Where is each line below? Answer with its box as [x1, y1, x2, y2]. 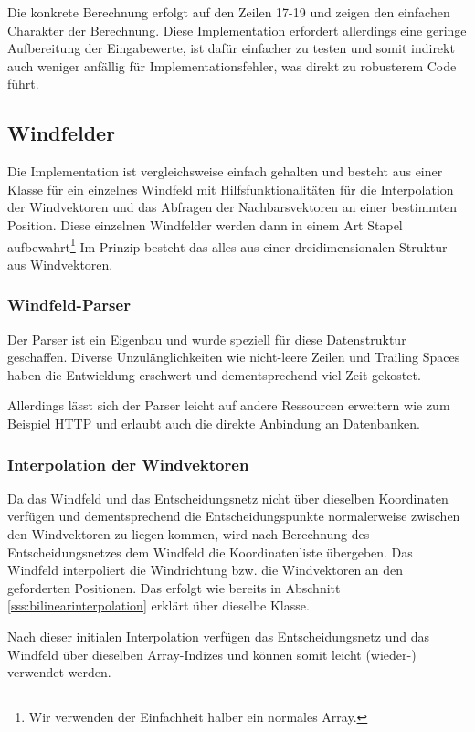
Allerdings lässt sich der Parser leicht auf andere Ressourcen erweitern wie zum [7, 396, 450, 415]
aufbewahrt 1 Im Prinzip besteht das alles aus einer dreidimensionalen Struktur [7, 234, 448, 256]
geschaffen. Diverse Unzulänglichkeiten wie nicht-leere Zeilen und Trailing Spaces [7, 347, 460, 366]
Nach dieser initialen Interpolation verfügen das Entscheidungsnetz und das [7, 626, 429, 645]
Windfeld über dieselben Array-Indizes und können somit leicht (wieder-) [7, 644, 417, 663]
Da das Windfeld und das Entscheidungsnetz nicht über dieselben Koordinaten [7, 488, 449, 507]
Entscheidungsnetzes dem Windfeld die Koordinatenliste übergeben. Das [7, 542, 413, 561]
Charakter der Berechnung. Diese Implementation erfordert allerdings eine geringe [7, 20, 467, 39]
